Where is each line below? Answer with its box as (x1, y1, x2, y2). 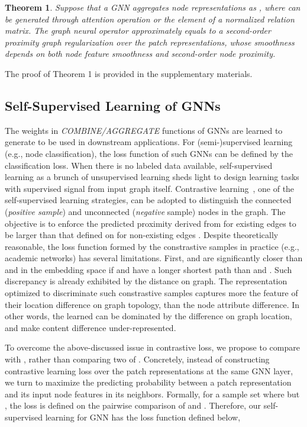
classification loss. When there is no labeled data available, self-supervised (5, 159, 273, 171)
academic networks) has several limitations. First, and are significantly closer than (5, 252, 303, 264)
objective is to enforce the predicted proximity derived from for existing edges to (5, 217, 296, 229)
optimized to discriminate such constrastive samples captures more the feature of (5, 287, 298, 299)
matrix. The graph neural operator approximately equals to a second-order (5, 24, 271, 37)
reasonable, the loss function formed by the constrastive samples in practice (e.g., (5, 240, 299, 252)
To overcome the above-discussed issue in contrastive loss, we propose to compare (5, 341, 300, 354)
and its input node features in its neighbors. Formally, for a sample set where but (5, 387, 300, 400)
